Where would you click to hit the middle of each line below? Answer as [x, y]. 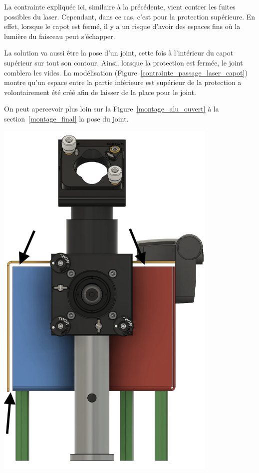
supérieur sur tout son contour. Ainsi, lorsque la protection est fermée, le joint [124, 62]
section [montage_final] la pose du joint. [66, 118]
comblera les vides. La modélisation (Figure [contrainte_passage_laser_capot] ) [126, 72]
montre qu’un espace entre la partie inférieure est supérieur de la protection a [123, 82]
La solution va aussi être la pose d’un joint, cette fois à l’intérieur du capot [119, 53]
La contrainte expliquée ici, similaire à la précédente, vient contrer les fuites [120, 6]
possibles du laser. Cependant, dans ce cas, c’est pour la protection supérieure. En [130, 16]
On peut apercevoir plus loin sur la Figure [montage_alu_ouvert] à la [112, 109]
